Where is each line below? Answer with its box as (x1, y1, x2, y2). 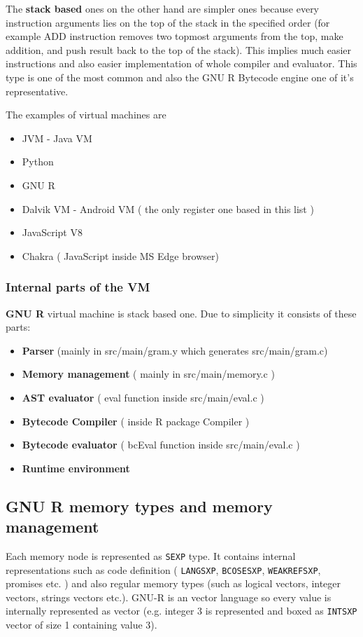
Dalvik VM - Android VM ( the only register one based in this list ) (22, 201, 314, 216)
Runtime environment (22, 460, 130, 475)
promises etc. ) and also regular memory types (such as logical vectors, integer (6, 576, 341, 591)
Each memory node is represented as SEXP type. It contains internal (6, 548, 296, 563)
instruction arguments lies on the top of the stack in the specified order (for (6, 15, 330, 29)
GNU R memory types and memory (6, 495, 273, 516)
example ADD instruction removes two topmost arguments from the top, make (6, 29, 343, 43)
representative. (6, 83, 69, 98)
